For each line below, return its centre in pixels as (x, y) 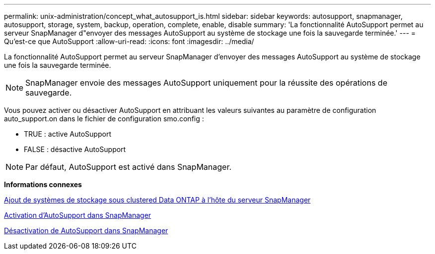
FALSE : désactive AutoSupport (75, 149)
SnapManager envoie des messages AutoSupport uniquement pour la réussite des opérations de (206, 83)
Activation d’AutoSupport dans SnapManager (78, 215)
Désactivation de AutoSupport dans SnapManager (86, 230)
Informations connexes (43, 184)
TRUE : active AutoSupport (68, 134)
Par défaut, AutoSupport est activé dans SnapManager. (129, 167)
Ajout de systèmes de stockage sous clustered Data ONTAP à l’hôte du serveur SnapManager (157, 200)
